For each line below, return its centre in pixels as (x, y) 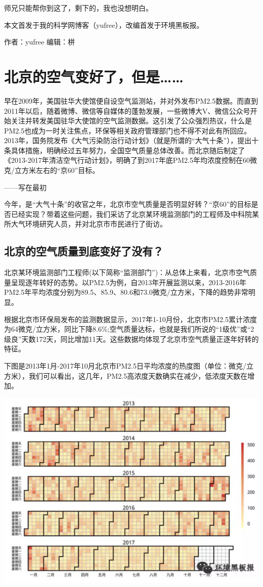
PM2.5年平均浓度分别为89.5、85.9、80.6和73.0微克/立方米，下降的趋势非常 (126, 292)
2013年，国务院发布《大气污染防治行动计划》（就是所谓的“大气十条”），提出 (128, 140)
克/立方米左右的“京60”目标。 (52, 170)
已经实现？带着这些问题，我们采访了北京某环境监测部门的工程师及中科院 (131, 214)
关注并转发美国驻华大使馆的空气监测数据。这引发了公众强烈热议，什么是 (131, 121)
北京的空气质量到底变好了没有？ (84, 251)
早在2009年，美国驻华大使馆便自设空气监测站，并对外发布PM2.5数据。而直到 (131, 100)
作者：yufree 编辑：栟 (40, 42)
